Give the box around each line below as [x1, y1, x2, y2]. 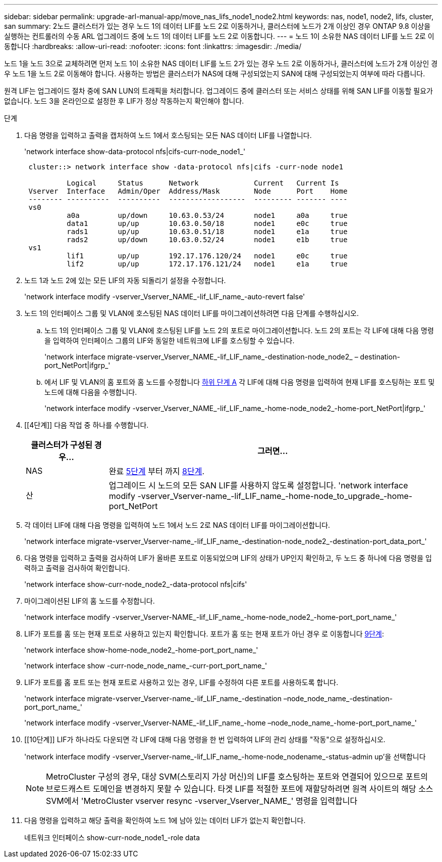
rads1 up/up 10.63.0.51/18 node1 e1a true [67, 228, 348, 236]
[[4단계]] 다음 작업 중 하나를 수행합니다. [24, 421, 149, 429]
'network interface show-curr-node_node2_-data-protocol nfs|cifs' [24, 580, 247, 588]
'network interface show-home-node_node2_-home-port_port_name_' [24, 646, 258, 654]
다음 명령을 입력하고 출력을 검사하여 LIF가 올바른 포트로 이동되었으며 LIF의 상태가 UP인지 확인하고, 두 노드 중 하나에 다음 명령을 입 [24, 554, 432, 562]
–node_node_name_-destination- [283, 694, 393, 703]
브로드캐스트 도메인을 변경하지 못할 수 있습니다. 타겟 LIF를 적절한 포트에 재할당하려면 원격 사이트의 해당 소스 [46, 784, 433, 794]
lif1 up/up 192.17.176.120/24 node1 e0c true [67, 252, 348, 260]
